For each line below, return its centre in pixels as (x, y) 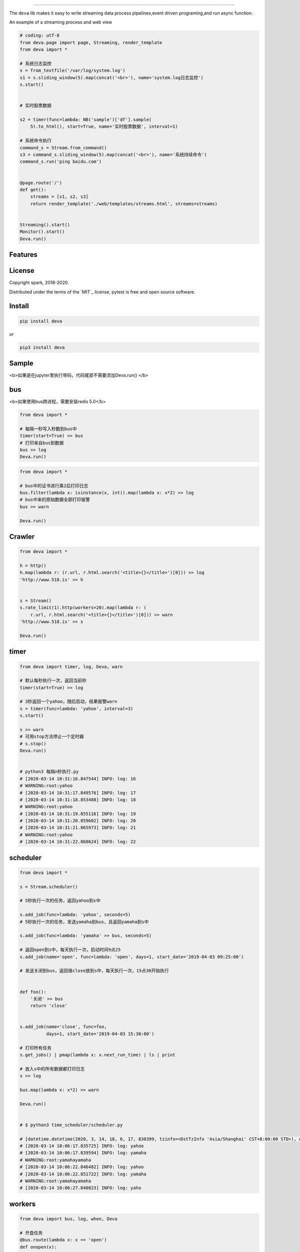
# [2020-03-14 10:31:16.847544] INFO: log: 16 (78, 778)
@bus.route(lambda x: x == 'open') (63, 1240)
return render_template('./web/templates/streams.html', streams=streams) (124, 204)
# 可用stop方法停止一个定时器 (52, 737)
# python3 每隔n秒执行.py (49, 772)
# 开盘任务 (31, 1233)
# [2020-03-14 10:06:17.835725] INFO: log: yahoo (82, 1146)
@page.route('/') (41, 183)
